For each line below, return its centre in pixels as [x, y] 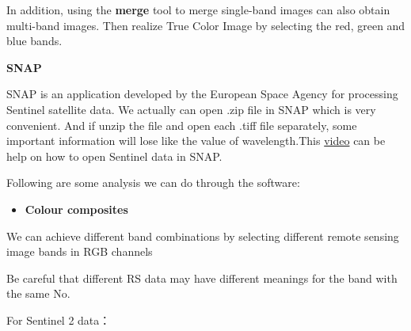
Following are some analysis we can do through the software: [153, 183]
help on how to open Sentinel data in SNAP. [114, 156]
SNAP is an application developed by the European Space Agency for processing [202, 94]
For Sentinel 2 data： [59, 320]
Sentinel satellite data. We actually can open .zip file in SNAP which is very [191, 109]
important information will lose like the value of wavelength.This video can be [196, 141]
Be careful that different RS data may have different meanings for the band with [202, 278]
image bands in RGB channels [80, 251]
